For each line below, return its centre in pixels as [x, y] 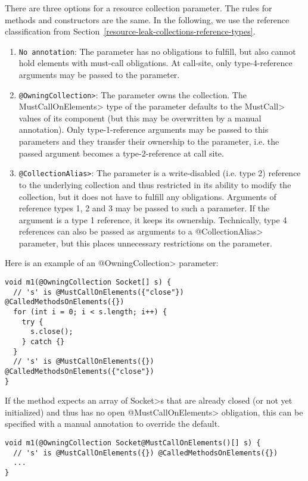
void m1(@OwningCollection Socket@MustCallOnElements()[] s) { [133, 443]
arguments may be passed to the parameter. [99, 75]
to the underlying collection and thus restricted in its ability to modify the [155, 184]
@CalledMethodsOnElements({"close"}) [80, 371]
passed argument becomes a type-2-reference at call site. [121, 153]
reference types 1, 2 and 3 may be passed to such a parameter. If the [144, 208]
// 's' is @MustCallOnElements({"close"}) [99, 292]
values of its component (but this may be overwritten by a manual [140, 118]
